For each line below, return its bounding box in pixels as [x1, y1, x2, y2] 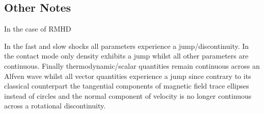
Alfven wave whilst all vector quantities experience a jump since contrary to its [4, 70, 251, 81]
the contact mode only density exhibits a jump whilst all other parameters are [4, 50, 249, 61]
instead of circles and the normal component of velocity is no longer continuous [4, 90, 252, 101]
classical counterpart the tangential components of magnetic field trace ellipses [4, 80, 249, 91]
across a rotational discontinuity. [4, 100, 106, 111]
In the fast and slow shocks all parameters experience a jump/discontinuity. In [4, 40, 249, 51]
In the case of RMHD [4, 23, 71, 34]
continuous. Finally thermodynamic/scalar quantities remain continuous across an [4, 60, 260, 71]
